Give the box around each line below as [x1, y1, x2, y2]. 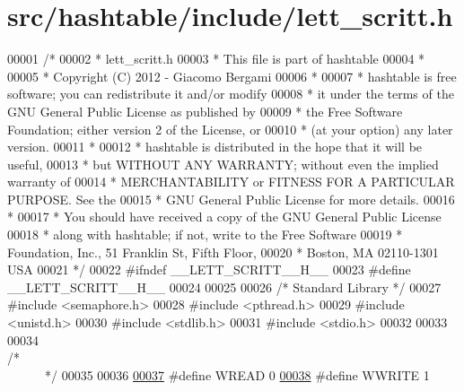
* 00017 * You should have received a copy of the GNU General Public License [7, 207, 442, 226]
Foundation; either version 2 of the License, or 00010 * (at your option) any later [7, 119, 453, 138]
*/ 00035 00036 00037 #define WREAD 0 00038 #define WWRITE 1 [44, 365, 430, 384]
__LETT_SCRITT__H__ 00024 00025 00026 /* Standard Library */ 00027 [7, 277, 442, 296]
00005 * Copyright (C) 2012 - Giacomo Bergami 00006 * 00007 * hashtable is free [7, 66, 457, 85]
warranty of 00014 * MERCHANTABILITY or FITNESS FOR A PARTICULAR [7, 172, 455, 191]
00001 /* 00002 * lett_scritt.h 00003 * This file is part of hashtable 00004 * [7, 49, 425, 68]
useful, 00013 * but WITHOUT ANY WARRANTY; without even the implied [7, 154, 439, 173]
